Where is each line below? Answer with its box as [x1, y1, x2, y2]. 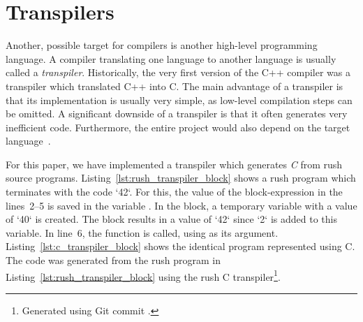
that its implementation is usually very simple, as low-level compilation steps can [6, 92, 353, 107]
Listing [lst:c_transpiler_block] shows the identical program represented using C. [6, 239, 355, 254]
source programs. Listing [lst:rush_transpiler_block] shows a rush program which [6, 170, 356, 185]
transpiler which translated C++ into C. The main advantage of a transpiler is [6, 78, 343, 93]
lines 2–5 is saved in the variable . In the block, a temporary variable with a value [6, 198, 357, 212]
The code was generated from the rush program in [6, 253, 221, 268]
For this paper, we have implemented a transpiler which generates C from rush [6, 156, 343, 171]
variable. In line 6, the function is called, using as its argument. [6, 225, 279, 240]
